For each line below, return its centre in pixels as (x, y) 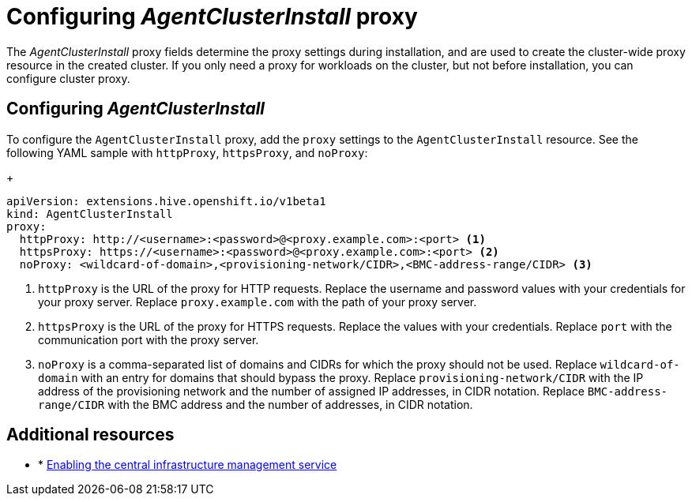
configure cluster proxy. (68, 78)
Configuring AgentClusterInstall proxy (212, 17)
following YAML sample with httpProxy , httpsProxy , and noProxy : (187, 152)
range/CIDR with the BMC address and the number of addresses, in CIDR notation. (256, 404)
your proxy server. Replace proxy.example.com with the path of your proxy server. (258, 302)
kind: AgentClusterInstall (90, 214)
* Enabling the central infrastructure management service (188, 465)
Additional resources (90, 435)
